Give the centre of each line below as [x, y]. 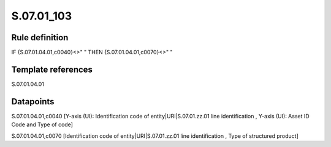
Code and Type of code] [42, 124]
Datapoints [33, 102]
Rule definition [40, 38]
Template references [52, 69]
